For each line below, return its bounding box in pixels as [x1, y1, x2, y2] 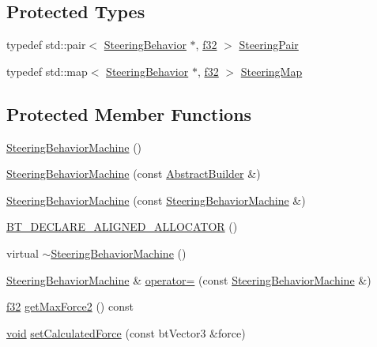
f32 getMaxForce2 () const [6, 298, 134, 315]
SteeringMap [240, 62, 303, 79]
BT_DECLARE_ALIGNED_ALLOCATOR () [6, 218, 238, 235]
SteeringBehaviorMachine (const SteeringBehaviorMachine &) [6, 191, 306, 208]
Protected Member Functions [6, 101, 252, 126]
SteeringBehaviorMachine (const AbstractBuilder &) [6, 165, 261, 182]
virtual [6, 244, 39, 261]
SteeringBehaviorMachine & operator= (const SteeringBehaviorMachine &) [6, 271, 371, 288]
